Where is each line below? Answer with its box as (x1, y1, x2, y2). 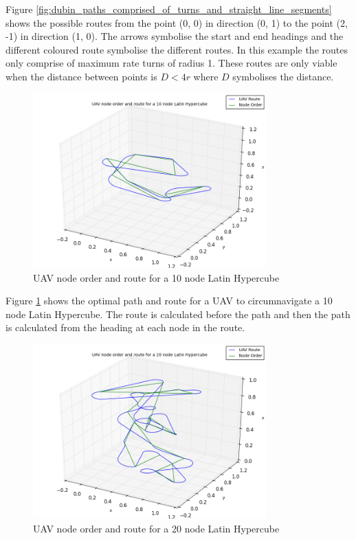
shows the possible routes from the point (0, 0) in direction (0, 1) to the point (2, (5, 15, 348, 30)
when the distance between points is (5, 69, 157, 83)
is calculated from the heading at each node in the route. (5, 320, 245, 335)
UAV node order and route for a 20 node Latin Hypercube (33, 521, 280, 535)
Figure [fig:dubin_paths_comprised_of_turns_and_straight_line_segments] (5, 2, 332, 16)
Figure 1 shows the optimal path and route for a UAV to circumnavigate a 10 (5, 293, 333, 308)
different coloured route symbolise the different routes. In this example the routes (5, 42, 348, 56)
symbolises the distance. (232, 69, 334, 83)
